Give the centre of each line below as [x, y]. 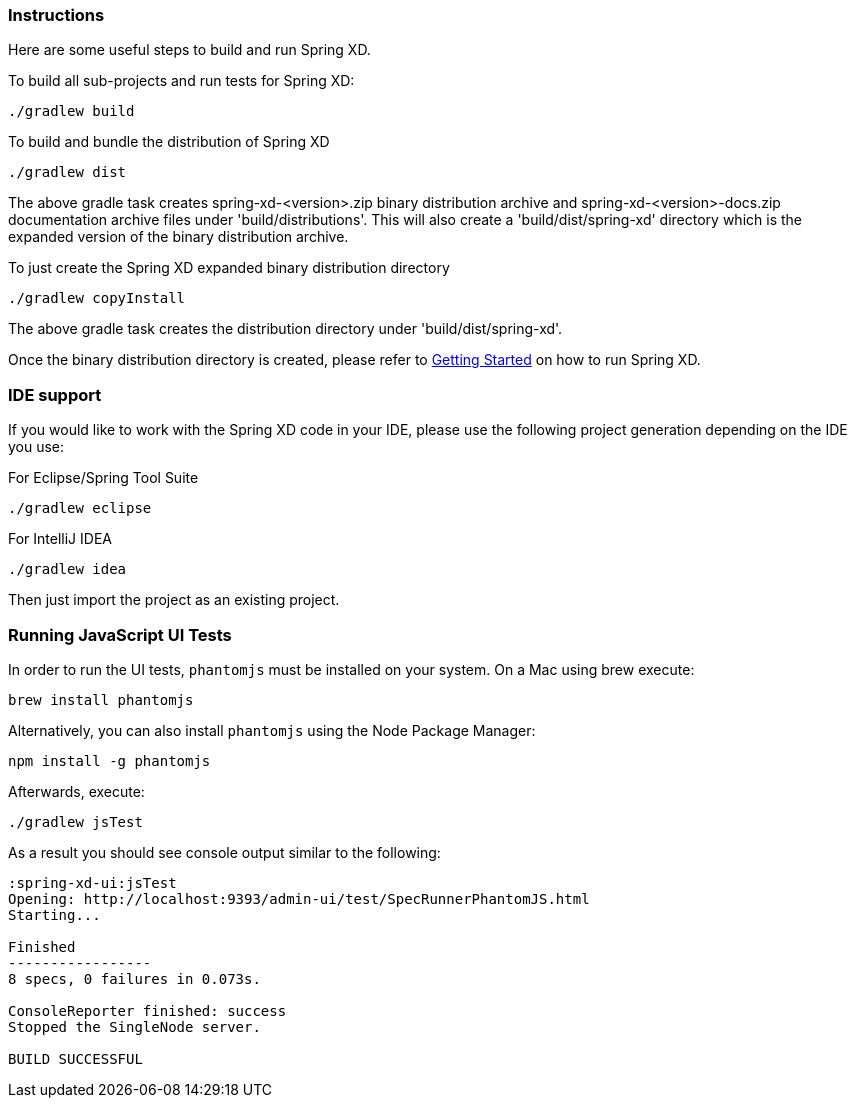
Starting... [54, 914]
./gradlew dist [67, 172]
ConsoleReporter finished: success [147, 1010]
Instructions [56, 15]
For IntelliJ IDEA [60, 539]
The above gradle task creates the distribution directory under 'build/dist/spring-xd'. [285, 329]
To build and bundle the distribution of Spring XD [169, 142]
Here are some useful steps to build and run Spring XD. [189, 50]
